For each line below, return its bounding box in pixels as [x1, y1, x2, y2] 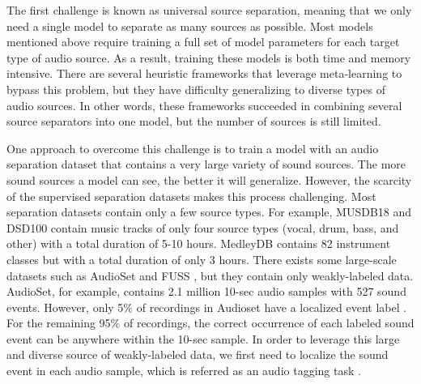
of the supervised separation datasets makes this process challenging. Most [6, 187, 376, 204]
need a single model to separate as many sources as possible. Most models [6, 17, 373, 34]
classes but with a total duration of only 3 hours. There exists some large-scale [6, 250, 397, 267]
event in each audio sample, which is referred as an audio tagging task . [6, 362, 361, 379]
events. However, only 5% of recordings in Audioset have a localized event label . [6, 298, 407, 315]
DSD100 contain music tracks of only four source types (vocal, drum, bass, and [6, 219, 399, 236]
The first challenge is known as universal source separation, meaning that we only [6, 2, 412, 18]
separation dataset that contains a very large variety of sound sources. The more [6, 156, 406, 173]
